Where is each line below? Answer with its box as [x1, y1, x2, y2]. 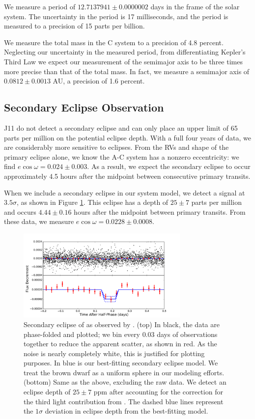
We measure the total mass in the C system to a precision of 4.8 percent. [4, 37, 224, 47]
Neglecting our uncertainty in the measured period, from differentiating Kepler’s [4, 47, 246, 57]
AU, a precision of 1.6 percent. [53, 76, 145, 86]
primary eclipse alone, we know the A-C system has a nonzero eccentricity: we [4, 151, 239, 162]
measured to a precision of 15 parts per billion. [4, 21, 145, 31]
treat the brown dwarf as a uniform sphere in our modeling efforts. [24, 367, 225, 377]
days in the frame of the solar [150, 1, 240, 11]
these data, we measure [4, 216, 74, 226]
